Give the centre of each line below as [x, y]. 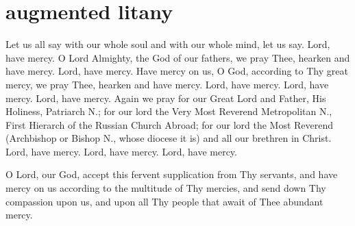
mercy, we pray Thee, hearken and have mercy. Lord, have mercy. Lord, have [167, 84]
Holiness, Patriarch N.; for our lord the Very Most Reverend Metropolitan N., [169, 111]
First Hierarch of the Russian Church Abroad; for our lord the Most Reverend [170, 124]
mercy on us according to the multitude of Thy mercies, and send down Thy [166, 188]
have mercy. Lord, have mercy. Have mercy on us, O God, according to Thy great [177, 71]
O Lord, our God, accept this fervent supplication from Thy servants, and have [172, 174]
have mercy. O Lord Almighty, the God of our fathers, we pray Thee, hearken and [178, 57]
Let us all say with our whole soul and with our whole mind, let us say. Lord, [168, 44]
